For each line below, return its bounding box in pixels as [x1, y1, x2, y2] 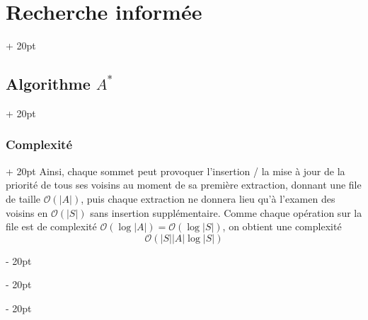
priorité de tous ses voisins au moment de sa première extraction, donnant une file [6, 177, 362, 192]
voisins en [6, 205, 48, 220]
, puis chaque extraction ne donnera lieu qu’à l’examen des [81, 191, 335, 206]
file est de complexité [6, 219, 97, 234]
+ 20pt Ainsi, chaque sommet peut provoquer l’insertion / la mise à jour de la [6, 163, 345, 178]
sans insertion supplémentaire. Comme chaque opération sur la [90, 205, 362, 220]
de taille [6, 191, 40, 206]
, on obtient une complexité [222, 219, 342, 234]
